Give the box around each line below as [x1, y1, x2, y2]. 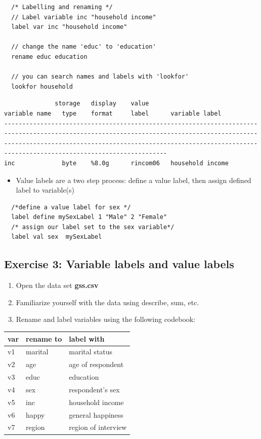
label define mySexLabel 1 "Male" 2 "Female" [11, 213, 167, 221]
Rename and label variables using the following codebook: [16, 314, 196, 324]
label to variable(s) [16, 185, 75, 195]
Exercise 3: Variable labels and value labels [4, 256, 234, 272]
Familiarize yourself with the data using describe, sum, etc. [16, 297, 199, 307]
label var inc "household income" [11, 23, 127, 31]
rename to [26, 333, 62, 344]
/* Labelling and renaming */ [11, 4, 113, 11]
